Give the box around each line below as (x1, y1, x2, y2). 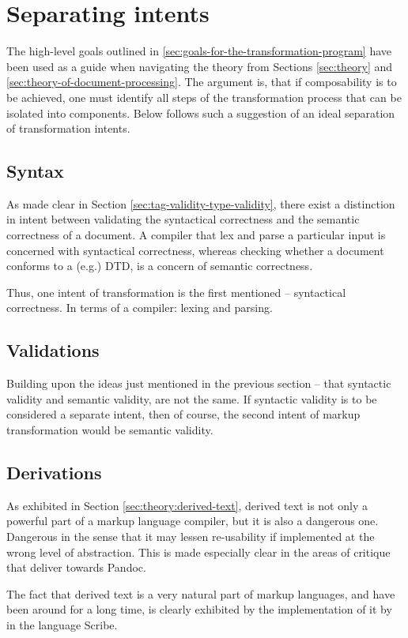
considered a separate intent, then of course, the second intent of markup (6, 406, 361, 422)
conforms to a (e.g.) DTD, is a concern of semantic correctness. (6, 257, 313, 274)
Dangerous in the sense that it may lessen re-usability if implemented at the (6, 528, 375, 545)
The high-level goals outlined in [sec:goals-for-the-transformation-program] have (6, 43, 392, 59)
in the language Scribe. (6, 616, 118, 632)
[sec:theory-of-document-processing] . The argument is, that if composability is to (6, 73, 397, 90)
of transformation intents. (6, 120, 130, 137)
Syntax (6, 159, 64, 183)
